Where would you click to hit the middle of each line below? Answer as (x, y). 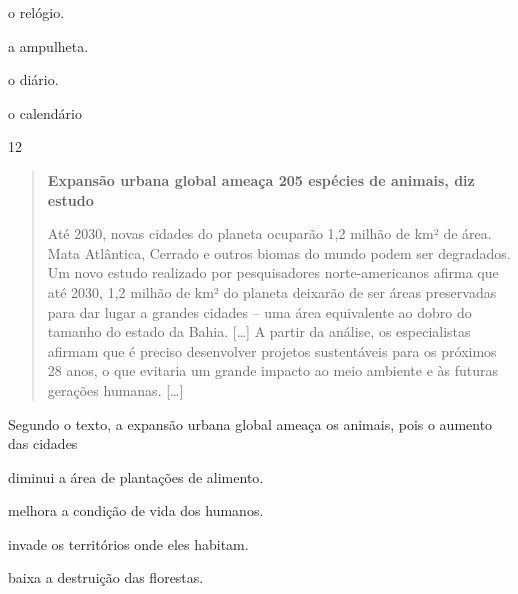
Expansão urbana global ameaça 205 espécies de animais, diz (261, 179)
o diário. (33, 79)
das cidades (43, 443)
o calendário (45, 112)
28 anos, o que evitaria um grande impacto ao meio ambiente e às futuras (273, 370)
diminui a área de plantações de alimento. (136, 476)
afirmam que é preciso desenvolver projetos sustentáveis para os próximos (272, 350)
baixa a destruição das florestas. (106, 577)
